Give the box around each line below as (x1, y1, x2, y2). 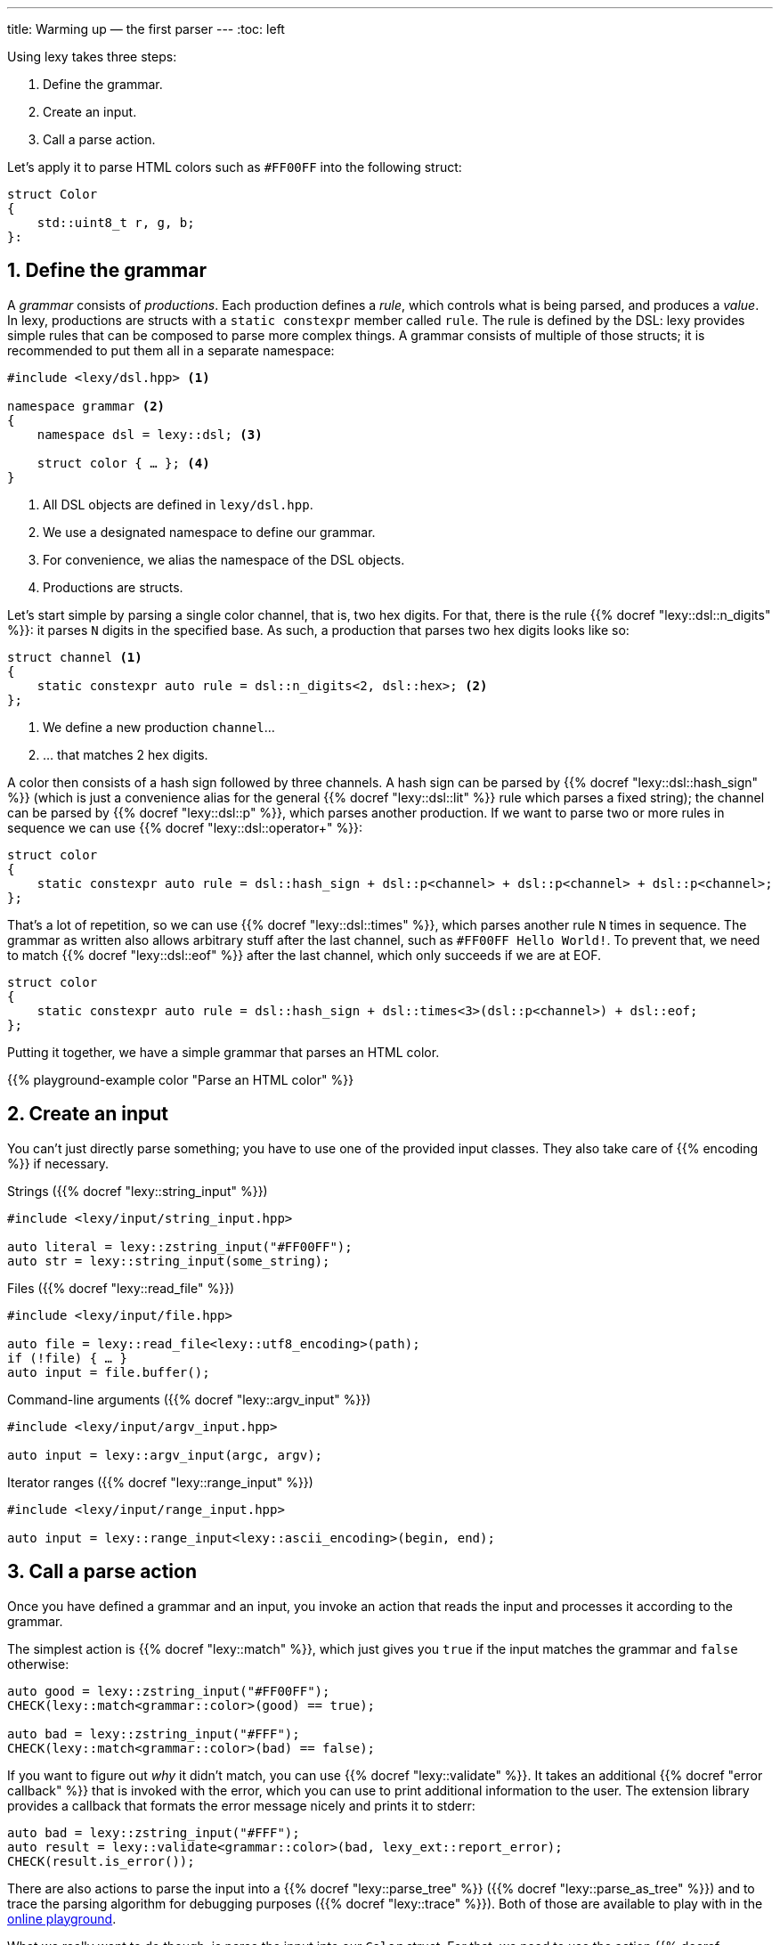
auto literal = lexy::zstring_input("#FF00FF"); (7, 1239, 353, 1254)
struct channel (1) (7, 649, 142, 664)
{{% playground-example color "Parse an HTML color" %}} (7, 1071, 354, 1087)
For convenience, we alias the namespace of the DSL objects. (43, 551, 405, 567)
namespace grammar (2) (7, 398, 166, 413)
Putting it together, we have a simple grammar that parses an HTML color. (7, 1044, 440, 1060)
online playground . (7, 1910, 117, 1926)
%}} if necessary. (7, 1155, 110, 1171)
